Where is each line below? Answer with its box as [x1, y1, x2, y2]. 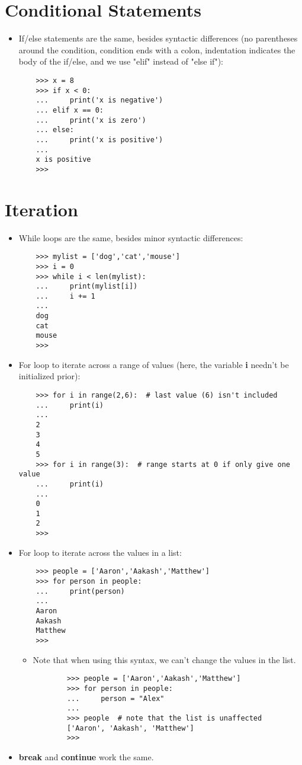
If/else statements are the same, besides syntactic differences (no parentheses [18, 32, 298, 44]
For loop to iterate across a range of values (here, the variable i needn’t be [18, 358, 289, 370]
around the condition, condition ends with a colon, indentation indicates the [18, 43, 295, 56]
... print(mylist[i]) [36, 282, 138, 291]
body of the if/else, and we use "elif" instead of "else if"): [18, 55, 223, 68]
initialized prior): [18, 370, 81, 382]
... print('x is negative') [36, 96, 163, 105]
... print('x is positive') [36, 135, 163, 144]
